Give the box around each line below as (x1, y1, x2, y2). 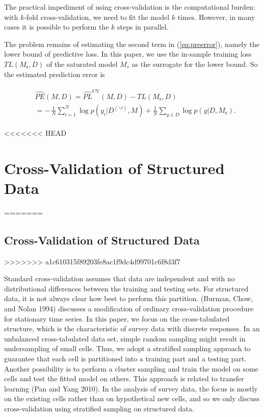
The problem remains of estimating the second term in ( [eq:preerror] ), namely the (4, 38, 259, 49)
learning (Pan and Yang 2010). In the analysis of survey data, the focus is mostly (4, 383, 258, 394)
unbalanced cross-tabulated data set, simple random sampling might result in (4, 333, 246, 344)
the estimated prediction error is (4, 68, 105, 79)
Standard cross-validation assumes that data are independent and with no (4, 273, 235, 284)
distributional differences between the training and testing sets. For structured (4, 283, 249, 293)
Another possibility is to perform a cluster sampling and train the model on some (4, 363, 258, 374)
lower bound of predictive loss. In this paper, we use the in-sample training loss (4, 48, 252, 59)
